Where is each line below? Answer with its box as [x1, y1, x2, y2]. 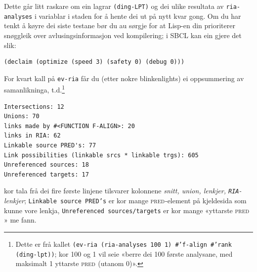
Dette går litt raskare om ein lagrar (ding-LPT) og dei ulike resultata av [4, 1, 224, 11]
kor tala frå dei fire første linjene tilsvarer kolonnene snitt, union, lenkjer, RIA [4, 185, 239, 196]
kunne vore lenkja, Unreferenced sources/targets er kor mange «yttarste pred [4, 205, 250, 215]
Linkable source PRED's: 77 [4, 141, 96, 149]
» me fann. [4, 215, 37, 225]
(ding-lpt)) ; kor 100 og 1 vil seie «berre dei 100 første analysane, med [15, 248, 233, 259]
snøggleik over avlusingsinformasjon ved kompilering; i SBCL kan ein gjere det [4, 30, 242, 40]
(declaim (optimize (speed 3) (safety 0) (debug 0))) [4, 58, 185, 66]
